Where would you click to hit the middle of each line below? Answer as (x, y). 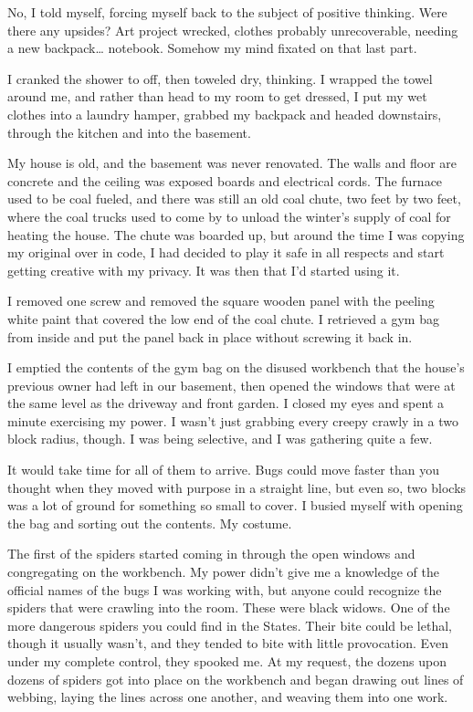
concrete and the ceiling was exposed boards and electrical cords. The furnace (225, 180)
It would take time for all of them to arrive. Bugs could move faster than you (223, 470)
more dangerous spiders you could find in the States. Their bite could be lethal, (230, 625)
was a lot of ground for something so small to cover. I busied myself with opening (235, 505)
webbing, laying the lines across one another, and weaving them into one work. (228, 697)
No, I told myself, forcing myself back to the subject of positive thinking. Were (227, 12)
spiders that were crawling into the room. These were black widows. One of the (229, 607)
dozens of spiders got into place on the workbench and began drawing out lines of (236, 679)
